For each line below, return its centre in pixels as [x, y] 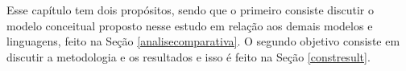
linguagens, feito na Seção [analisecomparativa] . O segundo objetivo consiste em [203, 41]
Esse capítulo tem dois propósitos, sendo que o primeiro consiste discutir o [191, 10]
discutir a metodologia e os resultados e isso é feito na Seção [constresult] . [188, 56]
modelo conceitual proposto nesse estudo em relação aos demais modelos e [190, 25]
